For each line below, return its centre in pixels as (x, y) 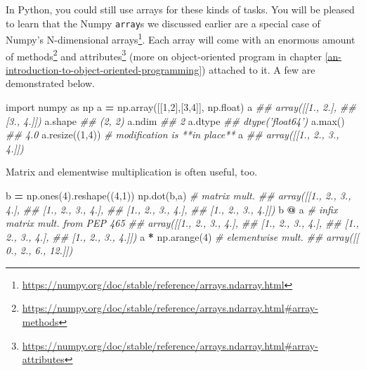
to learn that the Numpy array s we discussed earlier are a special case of (163, 23)
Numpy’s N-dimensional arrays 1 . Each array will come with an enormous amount (181, 38)
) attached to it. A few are (259, 69)
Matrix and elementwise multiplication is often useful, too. (132, 172)
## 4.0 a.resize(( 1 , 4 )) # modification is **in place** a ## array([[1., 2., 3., (172, 134)
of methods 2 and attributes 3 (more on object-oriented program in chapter (164, 55)
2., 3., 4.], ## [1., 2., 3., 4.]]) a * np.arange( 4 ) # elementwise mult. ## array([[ (182, 236)
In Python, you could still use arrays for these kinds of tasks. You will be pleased (180, 9)
